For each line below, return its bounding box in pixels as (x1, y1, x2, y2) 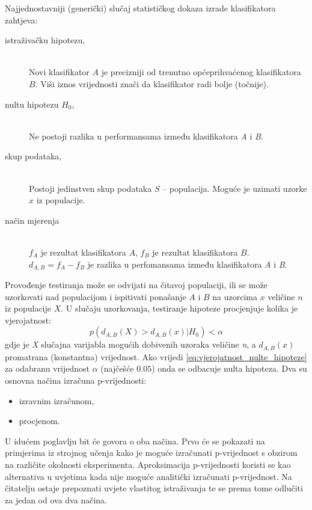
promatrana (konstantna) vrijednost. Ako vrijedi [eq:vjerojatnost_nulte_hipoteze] (5, 350, 307, 363)
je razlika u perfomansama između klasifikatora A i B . (87, 257, 287, 270)
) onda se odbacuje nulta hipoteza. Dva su (151, 362, 307, 375)
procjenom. (19, 414, 60, 427)
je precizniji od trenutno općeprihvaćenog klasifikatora (101, 66, 301, 78)
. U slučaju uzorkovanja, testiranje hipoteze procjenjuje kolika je (61, 302, 298, 315)
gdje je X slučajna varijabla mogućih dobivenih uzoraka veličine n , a (5, 338, 256, 351)
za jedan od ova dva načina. (5, 493, 107, 506)
